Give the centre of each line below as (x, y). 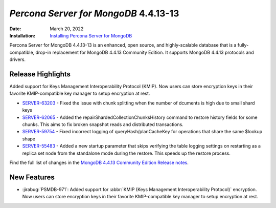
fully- (243, 45)
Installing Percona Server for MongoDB (91, 35)
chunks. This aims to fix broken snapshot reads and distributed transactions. (103, 124)
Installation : (22, 35)
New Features (32, 177)
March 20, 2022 (67, 29)
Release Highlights (40, 74)
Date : (15, 29)
